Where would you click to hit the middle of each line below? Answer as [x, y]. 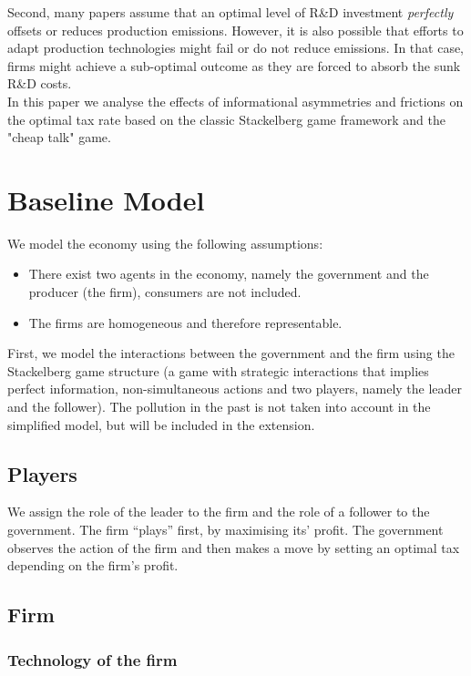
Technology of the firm [92, 659]
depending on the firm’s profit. [93, 565]
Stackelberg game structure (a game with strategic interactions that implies [218, 370]
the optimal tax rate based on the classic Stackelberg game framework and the [227, 119]
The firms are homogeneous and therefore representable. [185, 322]
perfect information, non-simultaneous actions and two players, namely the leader [235, 389]
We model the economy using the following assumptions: [165, 243]
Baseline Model [106, 199]
